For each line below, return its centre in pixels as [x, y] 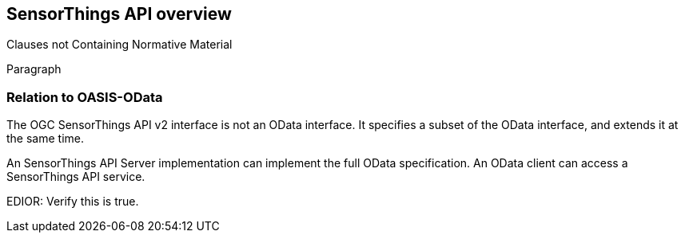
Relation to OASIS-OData [85, 97]
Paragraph [34, 69]
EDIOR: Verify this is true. [73, 202]
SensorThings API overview [119, 14]
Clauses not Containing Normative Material [119, 45]
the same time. [46, 139]
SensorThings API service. [76, 177]
